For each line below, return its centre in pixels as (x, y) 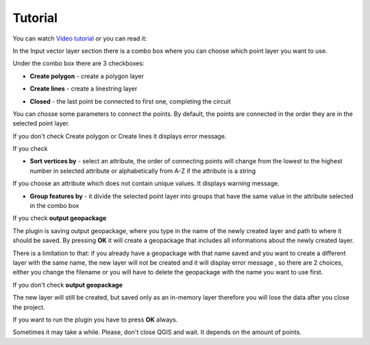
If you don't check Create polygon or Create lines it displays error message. (120, 136)
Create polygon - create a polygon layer (87, 76)
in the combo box (54, 206)
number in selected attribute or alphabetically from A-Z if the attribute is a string (143, 171)
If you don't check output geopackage (68, 285)
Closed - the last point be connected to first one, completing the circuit (130, 101)
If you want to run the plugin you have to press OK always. (95, 320)
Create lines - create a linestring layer (84, 88)
